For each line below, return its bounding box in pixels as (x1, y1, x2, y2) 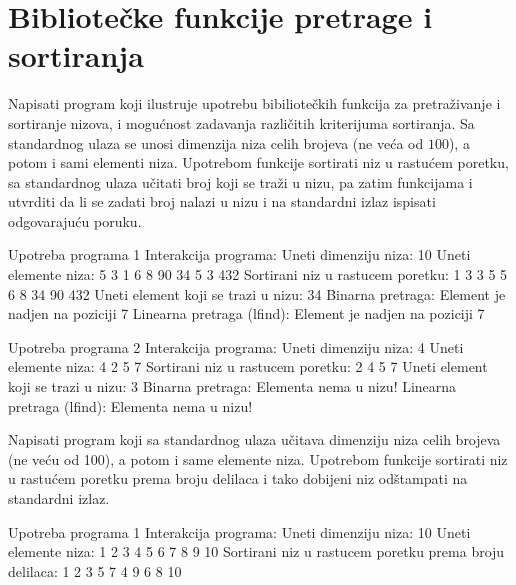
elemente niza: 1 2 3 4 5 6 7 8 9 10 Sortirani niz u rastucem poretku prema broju (8, 541, 505, 562)
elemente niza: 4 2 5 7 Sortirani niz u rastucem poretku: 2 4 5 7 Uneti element (8, 356, 488, 377)
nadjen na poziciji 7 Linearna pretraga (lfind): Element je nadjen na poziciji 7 (8, 303, 485, 324)
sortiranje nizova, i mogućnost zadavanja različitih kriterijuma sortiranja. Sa (8, 112, 475, 133)
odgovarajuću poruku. (8, 210, 142, 231)
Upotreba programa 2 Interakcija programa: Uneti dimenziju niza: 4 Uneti (8, 336, 464, 357)
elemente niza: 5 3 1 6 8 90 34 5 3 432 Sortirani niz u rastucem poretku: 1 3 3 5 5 (8, 264, 508, 285)
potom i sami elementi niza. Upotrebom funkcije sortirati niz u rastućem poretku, (8, 152, 509, 173)
